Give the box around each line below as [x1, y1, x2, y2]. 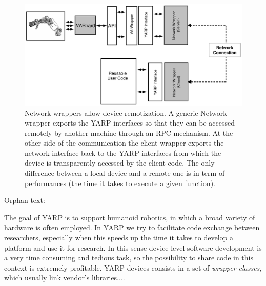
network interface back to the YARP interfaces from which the [25, 147, 221, 158]
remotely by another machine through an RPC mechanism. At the [25, 127, 233, 138]
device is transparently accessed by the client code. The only [25, 157, 215, 168]
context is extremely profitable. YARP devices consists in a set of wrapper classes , [4, 262, 262, 273]
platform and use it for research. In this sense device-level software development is [4, 242, 262, 253]
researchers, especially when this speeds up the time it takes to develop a [4, 232, 234, 243]
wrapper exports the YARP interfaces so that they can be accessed [25, 117, 235, 128]
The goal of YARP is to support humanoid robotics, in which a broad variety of [4, 212, 255, 222]
